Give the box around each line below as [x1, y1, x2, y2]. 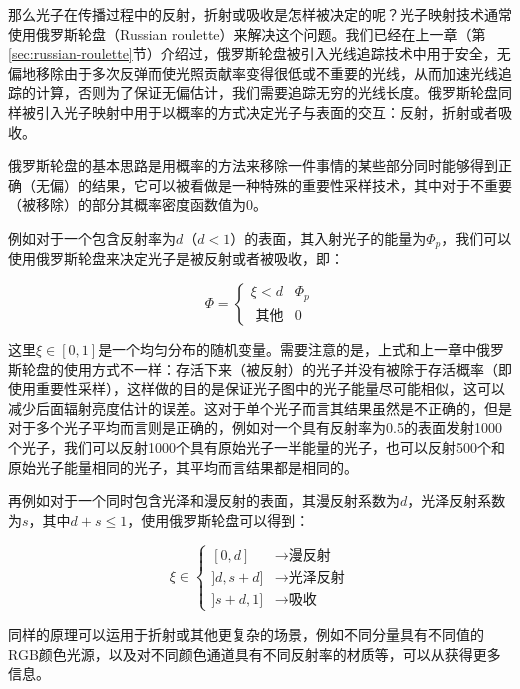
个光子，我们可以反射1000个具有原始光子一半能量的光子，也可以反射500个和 [8, 436, 505, 457]
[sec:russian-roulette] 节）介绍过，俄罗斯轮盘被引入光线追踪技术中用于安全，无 [8, 43, 511, 64]
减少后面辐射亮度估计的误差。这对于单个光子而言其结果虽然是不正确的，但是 [8, 397, 512, 418]
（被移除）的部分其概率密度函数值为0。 [8, 194, 267, 215]
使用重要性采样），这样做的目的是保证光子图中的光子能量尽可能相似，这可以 [8, 378, 505, 399]
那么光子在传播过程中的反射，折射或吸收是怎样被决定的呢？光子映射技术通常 [8, 4, 512, 24]
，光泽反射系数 [407, 490, 506, 511]
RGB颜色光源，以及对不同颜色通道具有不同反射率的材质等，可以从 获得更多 [8, 643, 501, 664]
